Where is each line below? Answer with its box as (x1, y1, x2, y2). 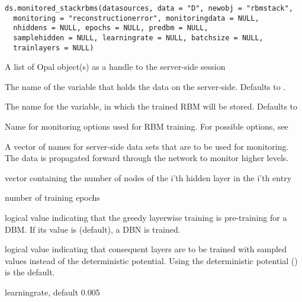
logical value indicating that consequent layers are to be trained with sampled (5, 243, 287, 255)
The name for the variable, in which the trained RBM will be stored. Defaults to (5, 100, 298, 113)
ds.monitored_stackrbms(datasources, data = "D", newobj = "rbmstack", (5, 4, 293, 12)
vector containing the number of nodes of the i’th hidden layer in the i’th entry (5, 171, 292, 184)
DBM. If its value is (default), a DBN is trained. (5, 223, 181, 235)
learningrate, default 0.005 (5, 286, 100, 298)
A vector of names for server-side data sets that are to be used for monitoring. (5, 140, 289, 152)
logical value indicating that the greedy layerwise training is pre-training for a (5, 211, 287, 224)
